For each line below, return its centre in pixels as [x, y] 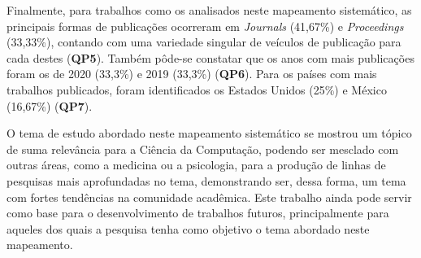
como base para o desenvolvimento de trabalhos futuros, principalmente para [198, 213]
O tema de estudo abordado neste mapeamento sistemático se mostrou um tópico [209, 133]
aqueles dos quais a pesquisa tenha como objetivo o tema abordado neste [188, 228]
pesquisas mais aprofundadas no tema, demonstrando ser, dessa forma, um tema [206, 180]
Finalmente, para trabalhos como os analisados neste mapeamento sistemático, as [209, 10]
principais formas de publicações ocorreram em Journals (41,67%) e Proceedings [205, 26]
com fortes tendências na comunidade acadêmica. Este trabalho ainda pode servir [209, 197]
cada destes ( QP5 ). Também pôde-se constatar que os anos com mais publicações [210, 57]
